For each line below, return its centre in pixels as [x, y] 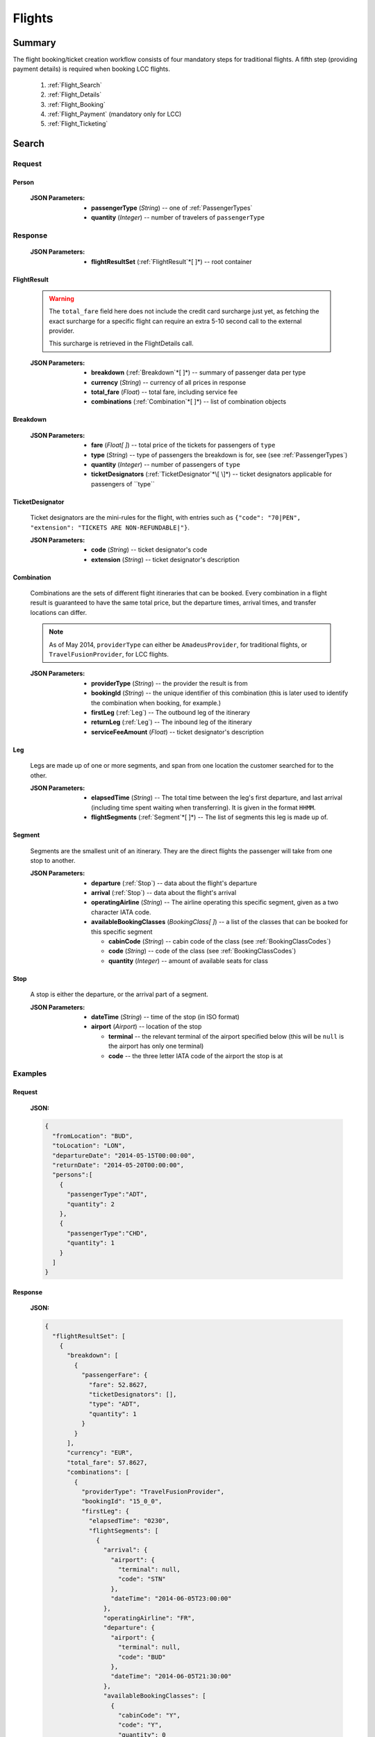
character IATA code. [121, 912]
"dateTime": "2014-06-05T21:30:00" [171, 1677]
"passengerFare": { [114, 1375]
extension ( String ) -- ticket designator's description [165, 559]
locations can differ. [58, 612]
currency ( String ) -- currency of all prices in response [169, 382]
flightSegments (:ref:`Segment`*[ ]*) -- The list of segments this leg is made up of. [210, 817]
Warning [61, 298]
